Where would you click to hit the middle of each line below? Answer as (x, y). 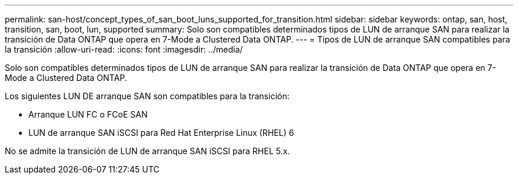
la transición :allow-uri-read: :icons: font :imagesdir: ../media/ (124, 49)
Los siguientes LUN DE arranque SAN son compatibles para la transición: (147, 96)
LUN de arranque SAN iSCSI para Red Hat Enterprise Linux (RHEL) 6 (161, 133)
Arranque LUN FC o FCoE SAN (88, 114)
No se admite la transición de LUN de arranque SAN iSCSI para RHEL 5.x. (148, 151)
